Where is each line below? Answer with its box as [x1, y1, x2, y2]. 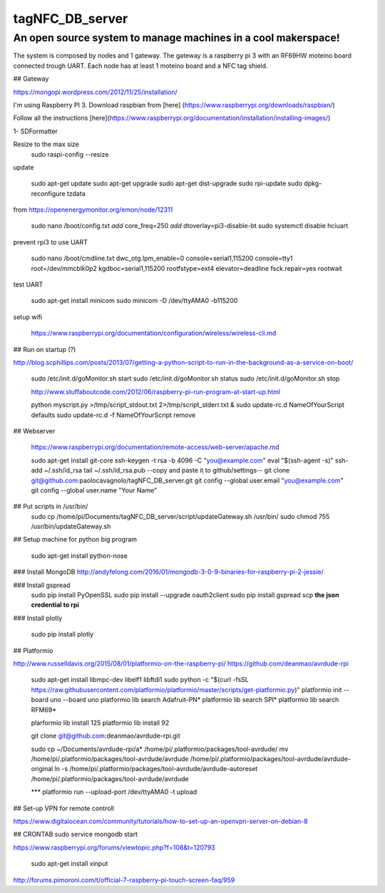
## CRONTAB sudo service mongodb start [13, 830, 138, 839]
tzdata [66, 189, 86, 197]
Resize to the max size [13, 140, 80, 149]
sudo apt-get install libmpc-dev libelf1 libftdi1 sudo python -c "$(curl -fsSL [31, 676, 249, 684]
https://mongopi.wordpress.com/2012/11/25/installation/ [13, 88, 178, 96]
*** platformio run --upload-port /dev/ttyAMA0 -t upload [31, 788, 197, 796]
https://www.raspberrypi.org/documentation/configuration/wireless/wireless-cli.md [31, 329, 277, 338]
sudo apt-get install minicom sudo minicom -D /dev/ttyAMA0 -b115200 [31, 296, 238, 305]
